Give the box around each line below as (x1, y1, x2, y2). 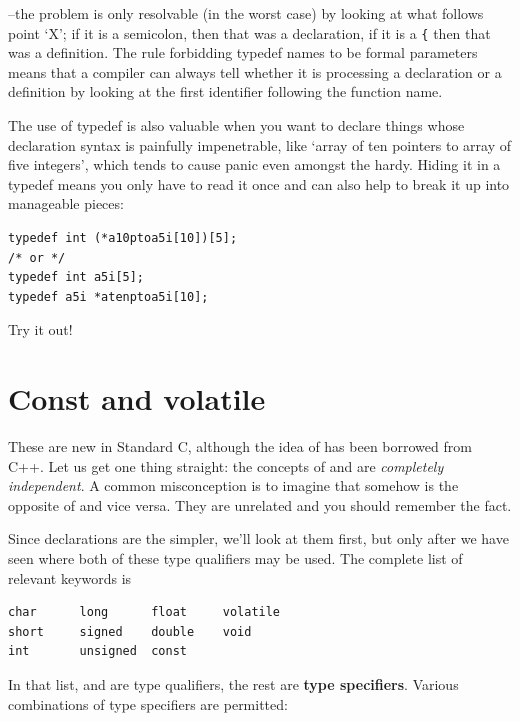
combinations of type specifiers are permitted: (8, 693, 288, 714)
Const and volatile (8, 378, 266, 419)
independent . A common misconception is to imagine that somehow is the (8, 475, 459, 496)
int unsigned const (8, 644, 187, 659)
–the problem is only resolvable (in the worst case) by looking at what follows (8, 3, 484, 23)
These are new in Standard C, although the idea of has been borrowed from (8, 436, 472, 457)
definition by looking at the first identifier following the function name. (8, 81, 443, 102)
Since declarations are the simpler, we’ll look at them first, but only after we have (8, 528, 509, 549)
